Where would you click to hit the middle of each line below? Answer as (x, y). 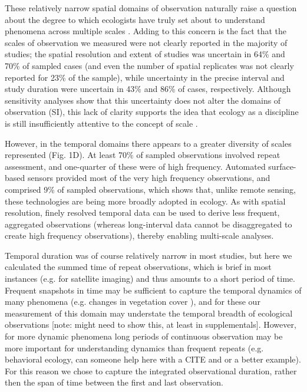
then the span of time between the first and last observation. (114, 382)
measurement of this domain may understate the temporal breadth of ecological (149, 313)
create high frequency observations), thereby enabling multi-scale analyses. (139, 235)
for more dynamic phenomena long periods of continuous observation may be (144, 336)
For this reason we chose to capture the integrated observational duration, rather (151, 370)
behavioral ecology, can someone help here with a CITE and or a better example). (153, 359)
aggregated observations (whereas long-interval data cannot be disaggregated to (148, 224)
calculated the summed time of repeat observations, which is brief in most (138, 267)
